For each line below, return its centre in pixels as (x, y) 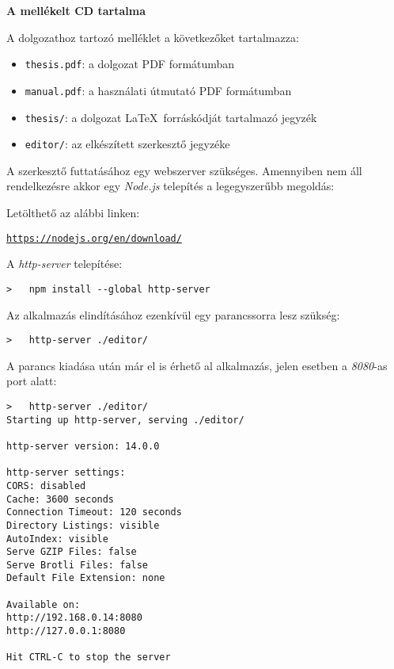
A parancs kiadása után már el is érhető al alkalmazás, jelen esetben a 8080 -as (197, 365)
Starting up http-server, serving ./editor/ (125, 420)
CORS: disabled (46, 486)
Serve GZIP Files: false (72, 552)
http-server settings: (66, 473)
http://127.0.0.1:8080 (66, 631)
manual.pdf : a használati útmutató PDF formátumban (158, 90)
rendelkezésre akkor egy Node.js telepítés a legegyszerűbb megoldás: (170, 186)
